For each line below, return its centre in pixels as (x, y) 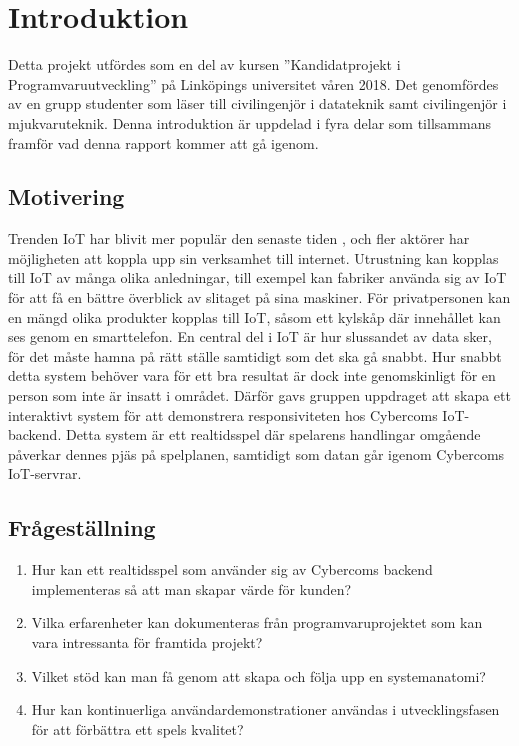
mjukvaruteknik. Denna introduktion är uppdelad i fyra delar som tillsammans (249, 122)
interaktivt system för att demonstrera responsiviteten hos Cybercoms (223, 414)
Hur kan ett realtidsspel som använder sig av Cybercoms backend (232, 569)
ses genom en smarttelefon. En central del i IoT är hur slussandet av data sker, (250, 336)
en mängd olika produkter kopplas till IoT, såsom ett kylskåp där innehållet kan (254, 316)
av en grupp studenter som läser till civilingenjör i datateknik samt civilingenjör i (257, 103)
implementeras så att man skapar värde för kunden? (191, 588)
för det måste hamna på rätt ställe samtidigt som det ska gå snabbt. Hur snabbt (255, 355)
